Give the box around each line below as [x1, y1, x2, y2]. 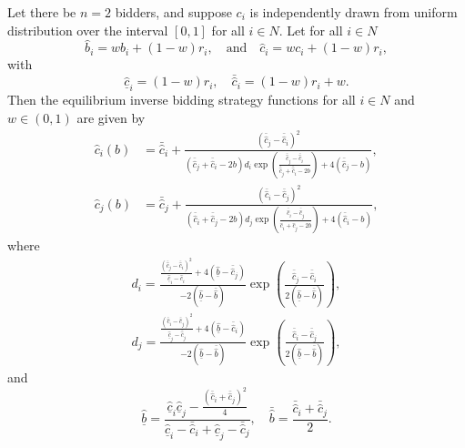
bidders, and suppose [115, 3, 232, 21]
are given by [76, 108, 146, 127]
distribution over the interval [7, 20, 168, 39]
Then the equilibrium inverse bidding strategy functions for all [7, 90, 356, 109]
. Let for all [278, 20, 343, 39]
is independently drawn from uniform [249, 3, 458, 21]
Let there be [7, 3, 76, 21]
